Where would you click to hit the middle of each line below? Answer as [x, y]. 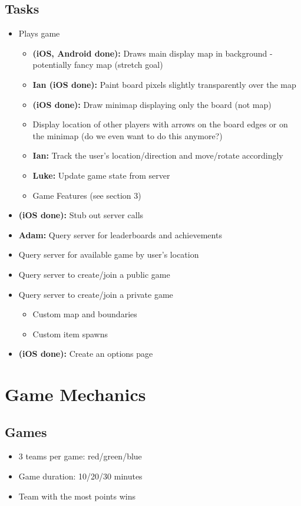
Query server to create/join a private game [96, 294]
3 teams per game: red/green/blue [80, 456]
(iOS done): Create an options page [86, 354]
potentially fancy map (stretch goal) [98, 65]
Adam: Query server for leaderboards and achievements [120, 234]
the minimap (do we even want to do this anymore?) [128, 135]
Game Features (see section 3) [87, 195]
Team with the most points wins [77, 496]
